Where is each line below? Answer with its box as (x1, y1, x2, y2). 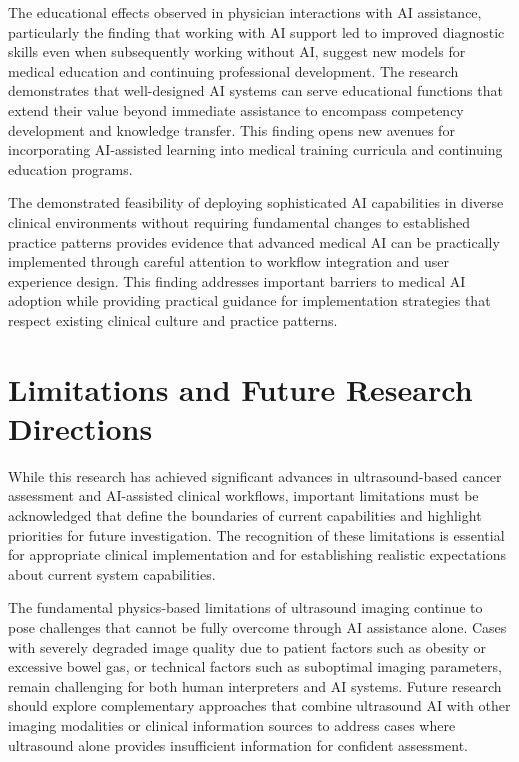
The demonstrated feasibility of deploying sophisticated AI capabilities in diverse (8, 192, 504, 213)
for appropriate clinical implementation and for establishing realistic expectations (8, 544, 506, 565)
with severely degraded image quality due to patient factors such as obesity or (8, 636, 487, 657)
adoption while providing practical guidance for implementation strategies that (8, 290, 491, 311)
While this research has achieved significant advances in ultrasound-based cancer (8, 465, 502, 486)
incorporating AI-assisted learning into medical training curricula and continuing (8, 139, 503, 160)
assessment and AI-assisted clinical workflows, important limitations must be (8, 485, 479, 506)
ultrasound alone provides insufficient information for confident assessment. (8, 734, 468, 755)
